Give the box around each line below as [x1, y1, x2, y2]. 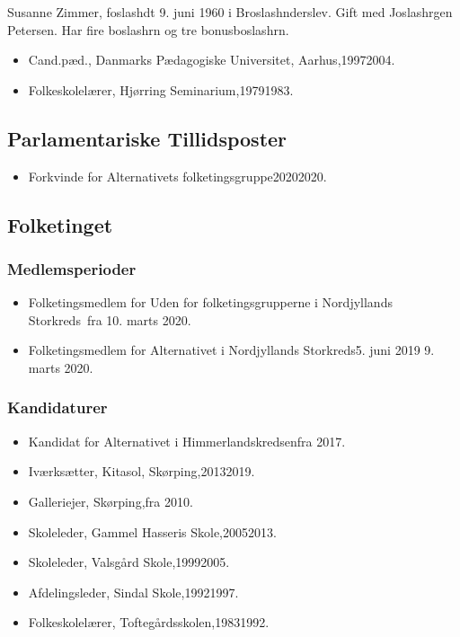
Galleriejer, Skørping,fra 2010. [28, 491, 193, 510]
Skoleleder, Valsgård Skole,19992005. [28, 553, 230, 571]
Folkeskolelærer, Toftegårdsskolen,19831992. [28, 613, 270, 632]
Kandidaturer [7, 396, 108, 419]
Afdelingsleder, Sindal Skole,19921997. [28, 582, 239, 601]
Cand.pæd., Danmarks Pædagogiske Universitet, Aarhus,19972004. [28, 50, 395, 69]
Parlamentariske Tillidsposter [7, 124, 287, 152]
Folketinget [7, 210, 113, 238]
